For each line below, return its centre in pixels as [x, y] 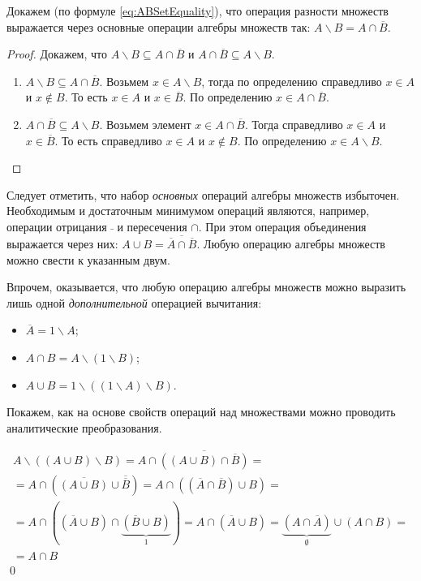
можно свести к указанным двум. [88, 259]
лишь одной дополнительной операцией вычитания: [134, 302]
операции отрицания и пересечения [97, 226]
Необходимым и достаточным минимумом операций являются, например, [188, 211]
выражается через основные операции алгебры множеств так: [159, 26]
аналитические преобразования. [84, 427]
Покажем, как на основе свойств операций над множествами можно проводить [201, 412]
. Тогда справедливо [294, 124]
